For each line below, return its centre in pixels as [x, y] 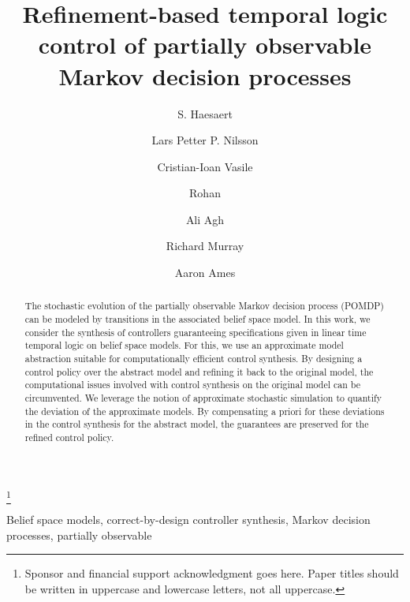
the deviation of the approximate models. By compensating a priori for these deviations [205, 411]
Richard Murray [205, 246]
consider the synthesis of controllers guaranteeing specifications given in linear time [196, 332]
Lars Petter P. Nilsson [205, 140]
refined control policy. [69, 437]
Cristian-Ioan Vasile [205, 166]
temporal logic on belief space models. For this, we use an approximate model [184, 345]
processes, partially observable [79, 535]
